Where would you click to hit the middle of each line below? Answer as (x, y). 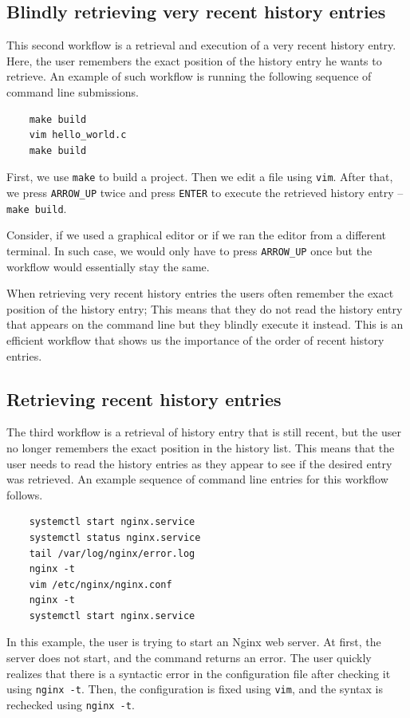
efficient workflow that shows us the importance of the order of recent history (195, 339)
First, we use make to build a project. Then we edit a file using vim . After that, (200, 177)
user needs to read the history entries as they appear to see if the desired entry (199, 463)
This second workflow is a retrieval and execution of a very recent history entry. (201, 45)
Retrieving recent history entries (144, 398)
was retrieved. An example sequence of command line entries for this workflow (197, 479)
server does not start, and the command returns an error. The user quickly (189, 658)
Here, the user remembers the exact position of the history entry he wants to (194, 60)
